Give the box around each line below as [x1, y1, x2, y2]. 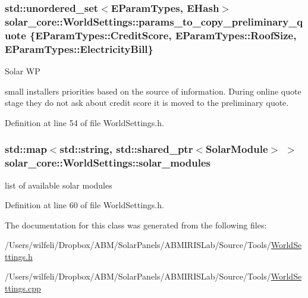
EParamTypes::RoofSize [175, 27, 294, 42]
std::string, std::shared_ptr [59, 142, 193, 156]
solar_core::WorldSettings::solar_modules [5, 155, 211, 170]
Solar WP [5, 64, 40, 77]
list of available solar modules [5, 178, 112, 191]
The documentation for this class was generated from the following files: [5, 218, 267, 231]
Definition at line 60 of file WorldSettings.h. [5, 199, 164, 211]
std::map [5, 142, 47, 156]
